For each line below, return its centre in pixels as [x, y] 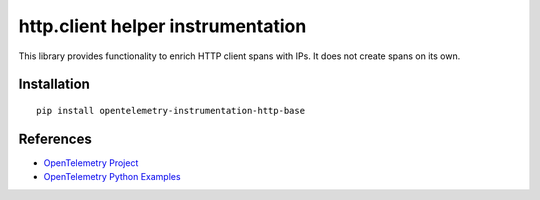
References [55, 138]
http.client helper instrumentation [162, 26]
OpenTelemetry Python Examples [112, 177]
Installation [54, 84]
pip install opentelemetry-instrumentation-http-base [170, 110]
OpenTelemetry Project [91, 162]
